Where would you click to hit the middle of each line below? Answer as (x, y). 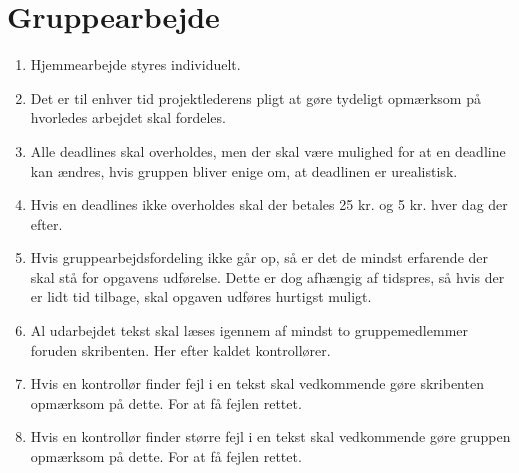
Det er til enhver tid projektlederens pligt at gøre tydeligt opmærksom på (255, 97)
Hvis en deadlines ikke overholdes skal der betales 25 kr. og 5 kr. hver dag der (269, 204)
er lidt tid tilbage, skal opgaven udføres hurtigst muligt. (201, 296)
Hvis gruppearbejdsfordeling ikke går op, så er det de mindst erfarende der (259, 257)
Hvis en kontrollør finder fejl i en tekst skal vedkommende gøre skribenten (257, 383)
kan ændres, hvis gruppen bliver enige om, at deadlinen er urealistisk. (244, 170)
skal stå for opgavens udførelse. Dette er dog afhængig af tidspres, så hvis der (267, 276)
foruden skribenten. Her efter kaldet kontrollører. (180, 349)
